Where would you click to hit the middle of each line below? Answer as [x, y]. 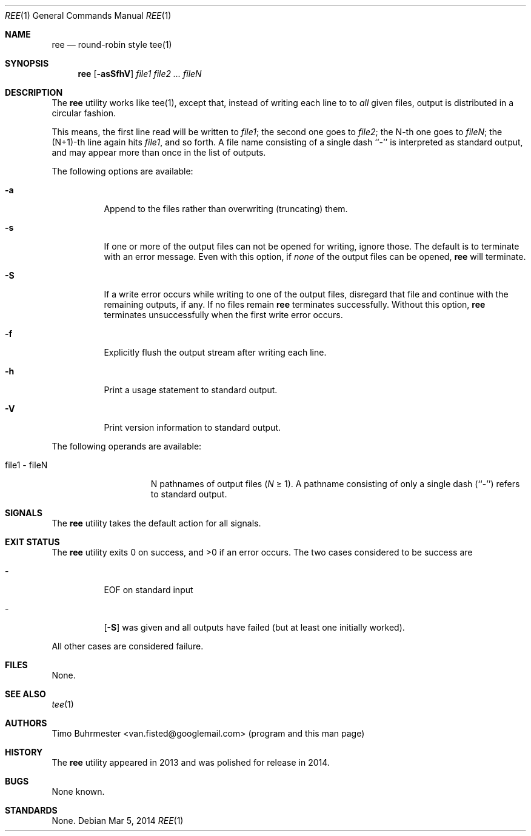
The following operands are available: [127, 446]
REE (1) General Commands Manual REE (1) [88, 15]
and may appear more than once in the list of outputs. [159, 152]
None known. [78, 791]
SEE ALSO [25, 694]
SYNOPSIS [27, 63]
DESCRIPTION [34, 92]
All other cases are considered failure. [128, 646]
